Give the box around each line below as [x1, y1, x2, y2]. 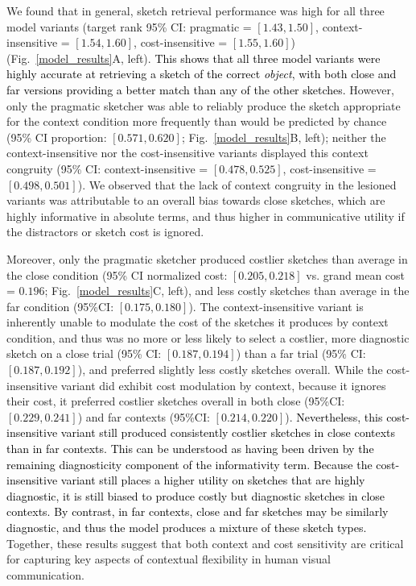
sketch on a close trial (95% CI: [6, 345, 162, 362]
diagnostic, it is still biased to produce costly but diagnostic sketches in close [6, 487, 385, 504]
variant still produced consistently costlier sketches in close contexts [60, 424, 396, 441]
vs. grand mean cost [306, 266, 406, 283]
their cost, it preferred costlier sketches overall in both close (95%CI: [6, 393, 345, 409]
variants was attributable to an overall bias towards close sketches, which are [6, 192, 385, 209]
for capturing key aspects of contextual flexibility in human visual [6, 551, 331, 567]
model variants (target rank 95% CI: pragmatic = [6, 18, 252, 35]
